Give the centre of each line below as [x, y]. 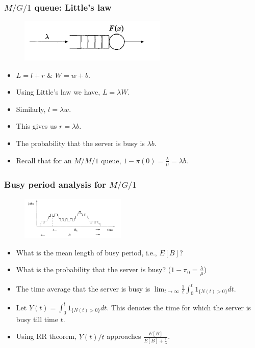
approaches [124, 336]
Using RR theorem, [46, 336]
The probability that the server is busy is [80, 143]
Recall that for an [44, 160]
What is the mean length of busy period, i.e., [86, 252]
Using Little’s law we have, [58, 92]
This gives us [36, 126]
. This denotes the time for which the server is [179, 307]
